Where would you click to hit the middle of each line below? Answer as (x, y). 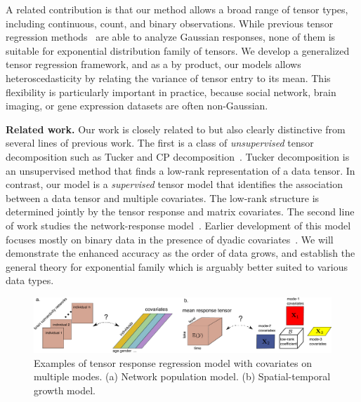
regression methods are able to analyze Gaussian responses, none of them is (171, 37)
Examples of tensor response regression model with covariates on (173, 362)
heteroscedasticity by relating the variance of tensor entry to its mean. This (168, 78)
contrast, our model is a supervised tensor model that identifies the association (175, 184)
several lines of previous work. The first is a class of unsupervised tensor (160, 143)
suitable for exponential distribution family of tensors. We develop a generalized (178, 50)
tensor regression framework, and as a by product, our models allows (153, 64)
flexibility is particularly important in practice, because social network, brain (171, 92)
